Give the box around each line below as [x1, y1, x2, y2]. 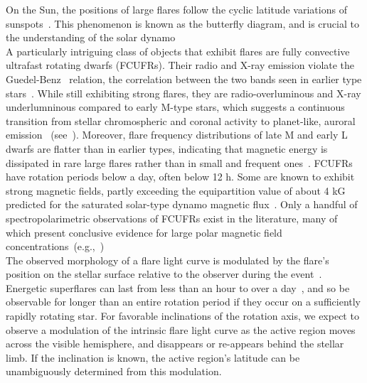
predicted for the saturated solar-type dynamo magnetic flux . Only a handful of [6, 197, 358, 212]
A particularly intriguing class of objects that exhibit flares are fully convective [6, 43, 350, 58]
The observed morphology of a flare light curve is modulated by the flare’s [6, 252, 329, 267]
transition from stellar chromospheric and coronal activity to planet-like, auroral [6, 113, 356, 128]
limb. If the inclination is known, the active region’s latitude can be [6, 350, 300, 365]
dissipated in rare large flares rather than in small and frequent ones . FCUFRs [6, 155, 353, 170]
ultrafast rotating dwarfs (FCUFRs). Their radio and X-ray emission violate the [6, 58, 355, 72]
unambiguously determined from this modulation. [6, 364, 222, 379]
